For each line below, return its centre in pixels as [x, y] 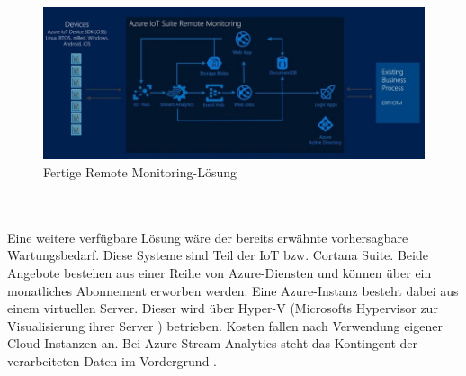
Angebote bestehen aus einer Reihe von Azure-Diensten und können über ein [220, 272]
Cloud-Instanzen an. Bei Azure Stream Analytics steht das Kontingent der [212, 343]
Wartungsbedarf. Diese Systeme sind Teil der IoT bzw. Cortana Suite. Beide [218, 255]
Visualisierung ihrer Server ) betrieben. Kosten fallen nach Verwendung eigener [225, 325]
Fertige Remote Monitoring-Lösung [140, 172]
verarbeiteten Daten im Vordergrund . [112, 360]
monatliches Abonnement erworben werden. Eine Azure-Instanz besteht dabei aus [233, 290]
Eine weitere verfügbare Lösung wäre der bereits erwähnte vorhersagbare [208, 237]
